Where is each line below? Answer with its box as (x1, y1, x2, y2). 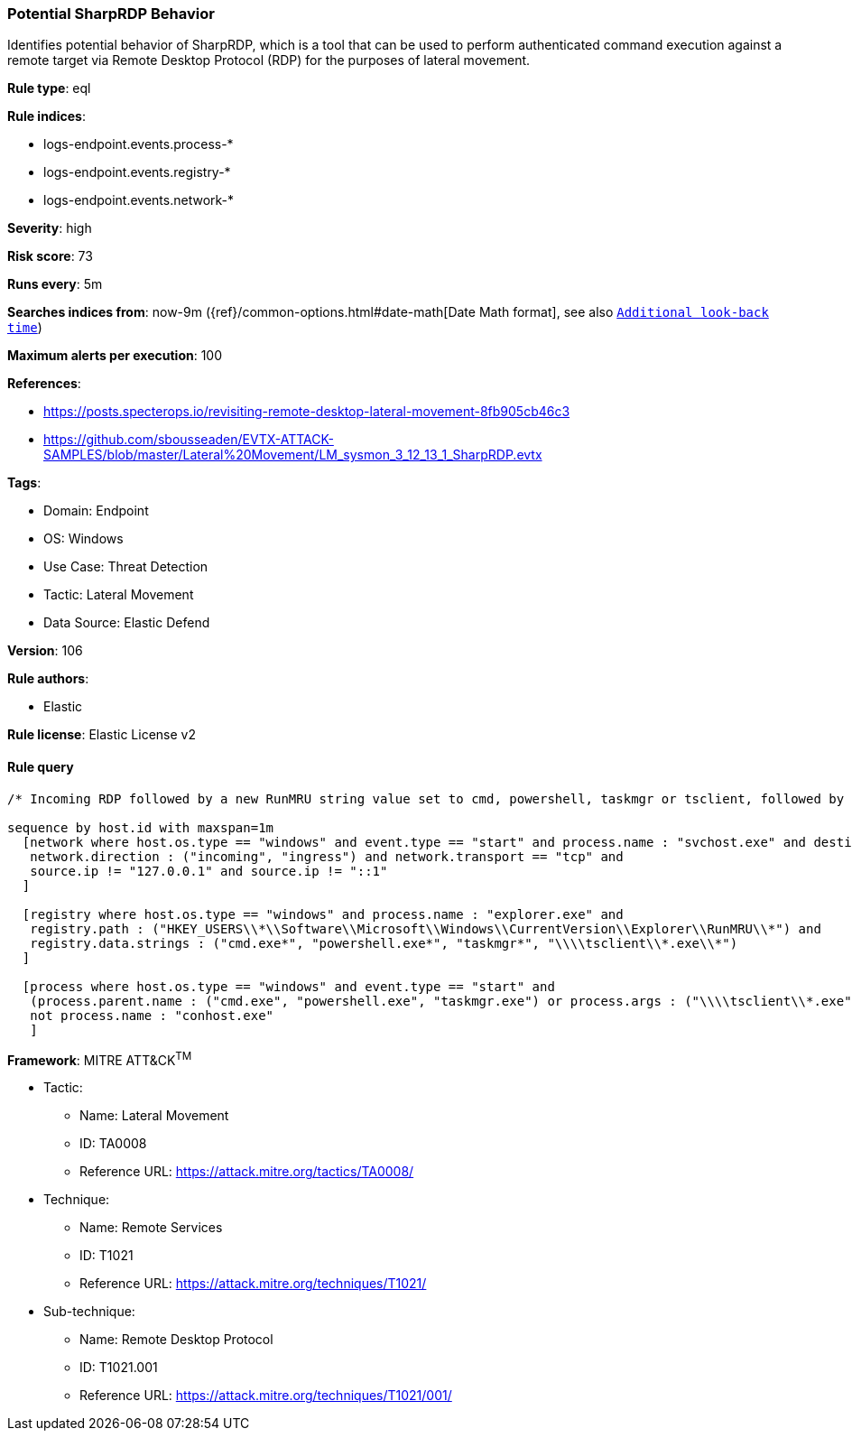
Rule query (7, 758, 74, 775)
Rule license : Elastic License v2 (7, 727, 196, 743)
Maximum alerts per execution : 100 (7, 348, 223, 364)
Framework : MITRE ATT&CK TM (7, 1049, 192, 1068)
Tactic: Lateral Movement (43, 587, 194, 603)
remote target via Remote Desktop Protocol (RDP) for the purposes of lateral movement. (7, 52, 531, 69)
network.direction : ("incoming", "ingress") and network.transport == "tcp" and (30, 849, 624, 864)
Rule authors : (7, 671, 89, 687)
